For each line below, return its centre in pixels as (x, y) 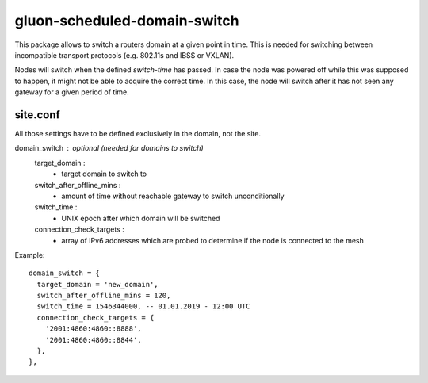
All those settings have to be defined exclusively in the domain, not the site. (138, 134)
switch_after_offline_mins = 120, (104, 296)
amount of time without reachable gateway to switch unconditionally (173, 196)
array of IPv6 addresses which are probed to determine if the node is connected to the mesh (213, 240)
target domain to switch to (104, 174)
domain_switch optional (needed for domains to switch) (109, 148)
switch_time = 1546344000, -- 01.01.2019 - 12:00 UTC (143, 306)
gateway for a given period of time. (72, 92)
